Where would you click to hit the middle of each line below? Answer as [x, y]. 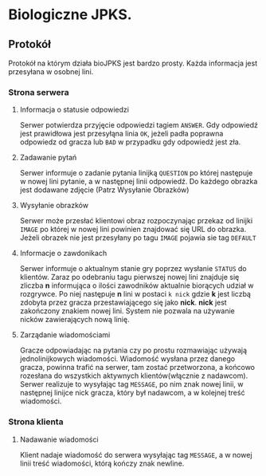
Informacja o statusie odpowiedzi [74, 110]
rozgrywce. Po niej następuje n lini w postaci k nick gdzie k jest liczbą [135, 294]
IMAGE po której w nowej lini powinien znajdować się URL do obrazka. [133, 230]
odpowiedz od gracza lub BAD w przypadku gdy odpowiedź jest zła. [130, 142]
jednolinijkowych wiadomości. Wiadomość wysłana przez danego [127, 359]
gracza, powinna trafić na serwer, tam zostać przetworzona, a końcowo [137, 368]
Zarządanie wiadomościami [65, 335]
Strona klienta [36, 422]
